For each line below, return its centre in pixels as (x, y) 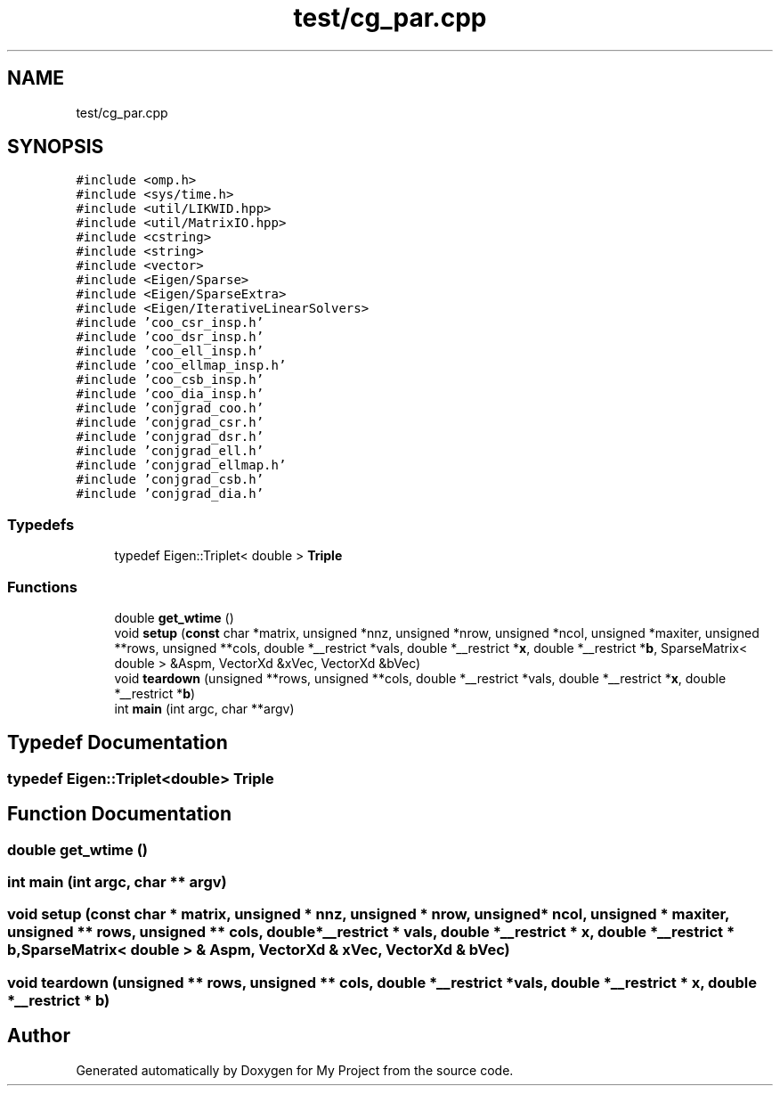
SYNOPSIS (56, 147)
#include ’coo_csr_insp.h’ (170, 323)
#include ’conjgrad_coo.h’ (170, 408)
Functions (42, 587)
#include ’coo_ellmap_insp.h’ (181, 366)
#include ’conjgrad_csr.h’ (170, 423)
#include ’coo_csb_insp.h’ (170, 380)
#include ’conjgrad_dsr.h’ (170, 437)
